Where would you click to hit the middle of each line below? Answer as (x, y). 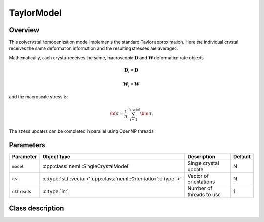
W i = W (131, 85)
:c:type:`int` (55, 192)
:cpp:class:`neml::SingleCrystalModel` (86, 166)
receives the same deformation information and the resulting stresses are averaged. (94, 48)
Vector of (198, 176)
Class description (36, 208)
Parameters (27, 145)
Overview (24, 30)
